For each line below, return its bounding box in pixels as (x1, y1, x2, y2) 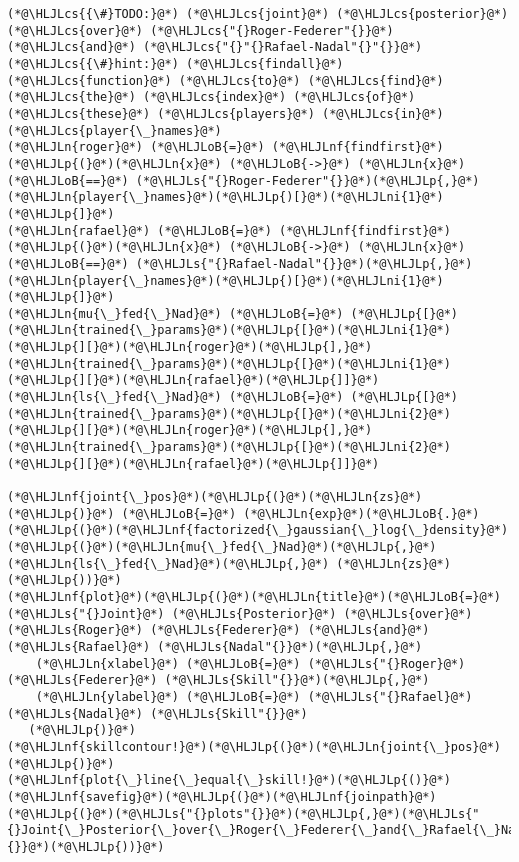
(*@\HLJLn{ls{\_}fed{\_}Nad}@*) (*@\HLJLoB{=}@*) (7, 390, 344, 405)
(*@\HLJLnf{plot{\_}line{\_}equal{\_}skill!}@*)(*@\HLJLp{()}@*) (7, 773, 451, 788)
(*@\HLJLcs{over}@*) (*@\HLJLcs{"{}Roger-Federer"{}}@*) (7, 23, 394, 38)
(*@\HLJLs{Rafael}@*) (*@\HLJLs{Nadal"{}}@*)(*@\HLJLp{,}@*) (7, 639, 423, 654)
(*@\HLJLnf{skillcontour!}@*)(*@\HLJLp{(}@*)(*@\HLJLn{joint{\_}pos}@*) (7, 739, 501, 754)
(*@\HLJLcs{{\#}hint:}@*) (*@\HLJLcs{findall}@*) (7, 56, 344, 71)
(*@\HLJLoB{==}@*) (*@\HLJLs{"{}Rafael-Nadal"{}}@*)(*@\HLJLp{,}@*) (7, 256, 473, 271)
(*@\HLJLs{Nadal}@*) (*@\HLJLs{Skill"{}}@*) (7, 706, 308, 721)
